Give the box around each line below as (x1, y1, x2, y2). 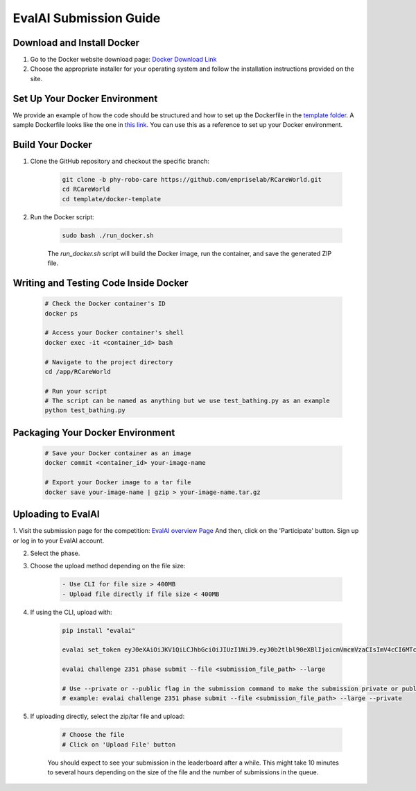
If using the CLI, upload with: (30, 608, 112, 616)
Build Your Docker (12, 139, 93, 151)
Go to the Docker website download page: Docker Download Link (30, 56, 217, 64)
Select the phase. (30, 549, 80, 557)
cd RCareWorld (62, 185, 110, 194)
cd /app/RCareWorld (44, 368, 111, 375)
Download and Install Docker (12, 37, 140, 49)
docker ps (44, 309, 78, 317)
